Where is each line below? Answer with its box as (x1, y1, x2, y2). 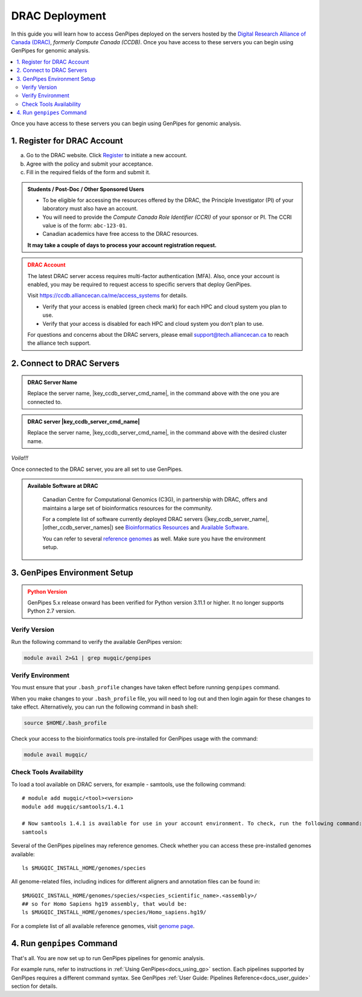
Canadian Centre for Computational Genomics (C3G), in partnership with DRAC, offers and (42, 496, 268, 503)
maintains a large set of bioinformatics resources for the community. (42, 504, 212, 511)
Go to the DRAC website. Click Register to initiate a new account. (26, 152, 188, 159)
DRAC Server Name (27, 378, 78, 386)
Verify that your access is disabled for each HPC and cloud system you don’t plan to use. (42, 320, 264, 327)
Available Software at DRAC (27, 482, 99, 489)
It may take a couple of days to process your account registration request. (27, 241, 217, 248)
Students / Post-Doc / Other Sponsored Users (27, 185, 145, 193)
